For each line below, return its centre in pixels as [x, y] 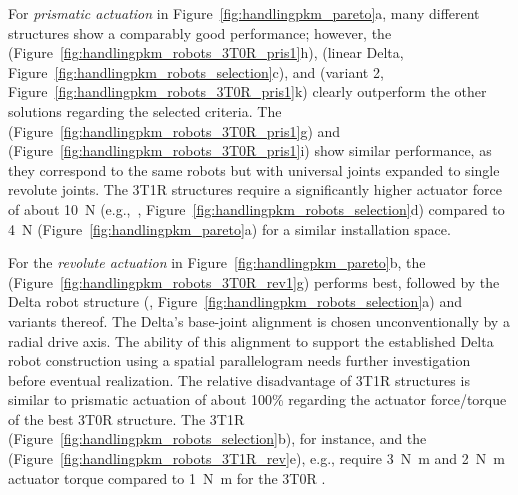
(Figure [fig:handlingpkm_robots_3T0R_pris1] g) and [174, 130]
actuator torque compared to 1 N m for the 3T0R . [167, 477]
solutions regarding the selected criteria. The [145, 110]
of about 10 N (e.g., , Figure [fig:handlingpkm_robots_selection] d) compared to [256, 208]
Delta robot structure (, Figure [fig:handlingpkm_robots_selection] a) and [235, 301]
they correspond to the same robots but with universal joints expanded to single [254, 169]
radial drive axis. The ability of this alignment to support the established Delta [251, 340]
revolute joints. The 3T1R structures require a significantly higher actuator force [255, 189]
